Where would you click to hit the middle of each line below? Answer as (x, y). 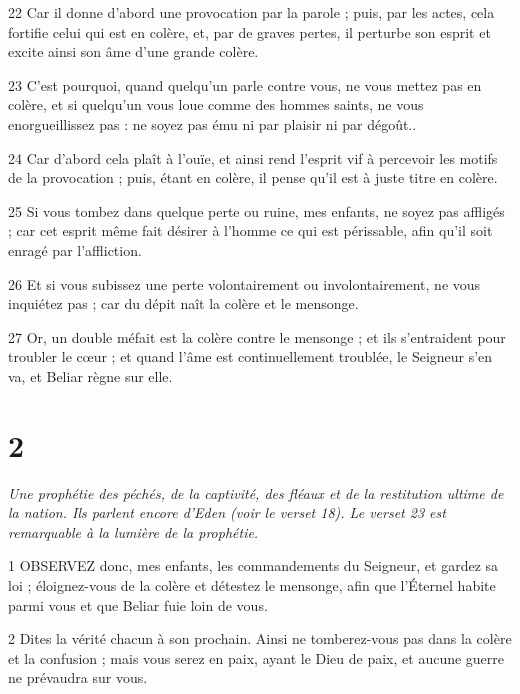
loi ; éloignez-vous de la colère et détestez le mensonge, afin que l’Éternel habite (252, 585)
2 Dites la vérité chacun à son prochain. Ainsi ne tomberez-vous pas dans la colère (260, 638)
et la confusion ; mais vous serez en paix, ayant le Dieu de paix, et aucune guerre (256, 657)
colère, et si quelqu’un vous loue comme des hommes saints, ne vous (216, 104)
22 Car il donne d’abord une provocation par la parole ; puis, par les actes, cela (251, 12)
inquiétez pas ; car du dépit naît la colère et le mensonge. (183, 303)
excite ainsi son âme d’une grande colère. (133, 51)
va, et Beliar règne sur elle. (90, 375)
